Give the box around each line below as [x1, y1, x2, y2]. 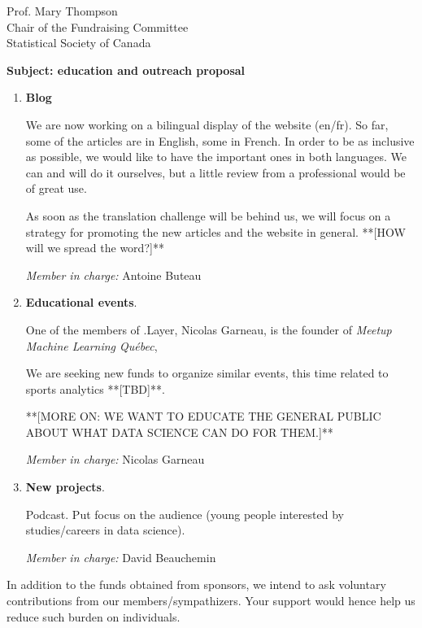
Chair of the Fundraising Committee [7, 18, 189, 35]
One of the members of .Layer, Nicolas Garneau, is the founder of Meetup [25, 321, 392, 338]
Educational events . [25, 294, 137, 311]
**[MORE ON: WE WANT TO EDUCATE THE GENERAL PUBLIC [25, 408, 381, 425]
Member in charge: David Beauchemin [25, 548, 216, 565]
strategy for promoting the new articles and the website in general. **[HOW [25, 223, 406, 240]
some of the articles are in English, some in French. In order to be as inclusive [25, 132, 415, 149]
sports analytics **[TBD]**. [25, 380, 165, 397]
